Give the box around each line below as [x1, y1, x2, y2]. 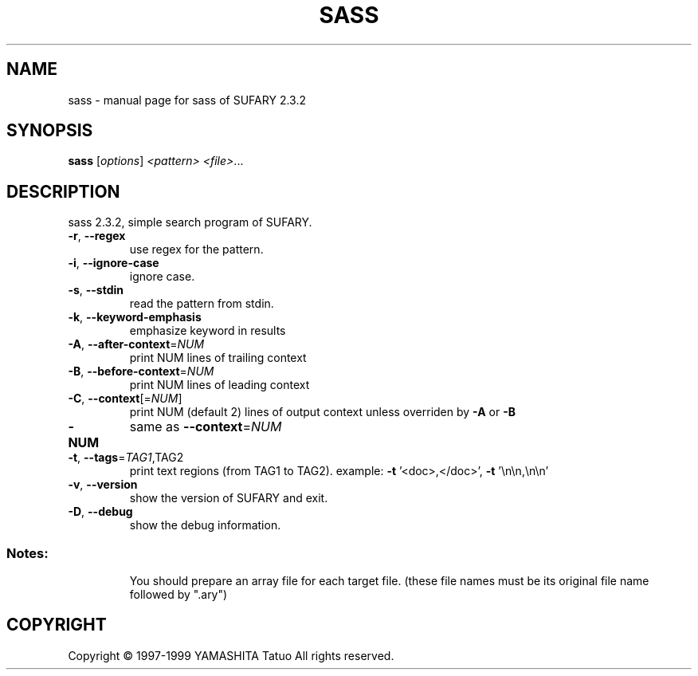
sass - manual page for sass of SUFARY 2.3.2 [68, 92, 306, 107]
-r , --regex [68, 229, 126, 243]
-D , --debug [68, 505, 133, 519]
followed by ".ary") [129, 588, 228, 602]
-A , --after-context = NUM [68, 337, 205, 352]
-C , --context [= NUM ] [68, 391, 182, 406]
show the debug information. [129, 518, 281, 533]
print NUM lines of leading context [129, 378, 310, 392]
